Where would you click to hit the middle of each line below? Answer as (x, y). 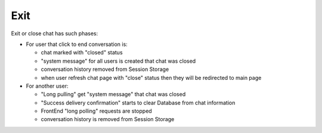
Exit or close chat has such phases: (55, 33)
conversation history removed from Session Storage (105, 69)
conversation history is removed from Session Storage (108, 119)
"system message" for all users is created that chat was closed (118, 61)
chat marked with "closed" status (82, 52)
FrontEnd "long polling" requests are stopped (96, 111)
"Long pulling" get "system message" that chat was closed (113, 94)
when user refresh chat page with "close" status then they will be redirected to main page (151, 78)
